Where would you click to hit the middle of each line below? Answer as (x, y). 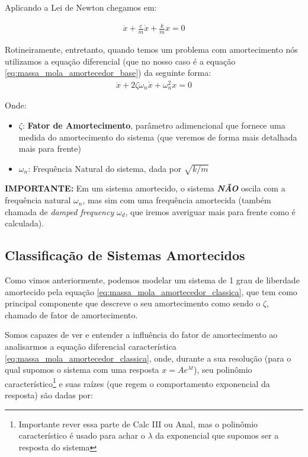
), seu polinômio (223, 370)
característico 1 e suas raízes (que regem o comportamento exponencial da (137, 382)
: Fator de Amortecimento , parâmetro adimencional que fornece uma (154, 125)
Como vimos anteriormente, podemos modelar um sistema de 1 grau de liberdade (152, 280)
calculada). (25, 223)
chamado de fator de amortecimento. (71, 314)
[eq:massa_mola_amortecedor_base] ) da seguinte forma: (108, 73)
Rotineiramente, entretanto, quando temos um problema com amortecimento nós (151, 49)
